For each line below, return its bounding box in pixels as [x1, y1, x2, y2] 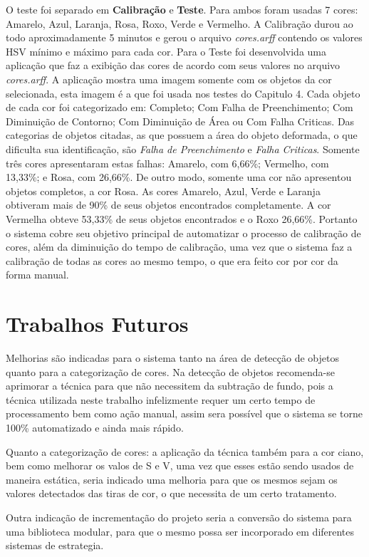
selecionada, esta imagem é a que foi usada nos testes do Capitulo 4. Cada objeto [6, 85, 360, 100]
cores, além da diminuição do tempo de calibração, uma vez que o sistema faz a [6, 239, 353, 254]
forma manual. [6, 267, 69, 282]
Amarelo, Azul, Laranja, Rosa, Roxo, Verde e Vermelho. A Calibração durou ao [6, 16, 353, 31]
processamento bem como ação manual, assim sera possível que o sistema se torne [6, 406, 363, 421]
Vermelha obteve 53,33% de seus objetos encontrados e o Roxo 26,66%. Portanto [6, 211, 358, 226]
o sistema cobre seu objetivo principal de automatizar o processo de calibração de [6, 225, 361, 240]
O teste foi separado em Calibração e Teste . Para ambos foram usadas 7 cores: [6, 2, 358, 16]
